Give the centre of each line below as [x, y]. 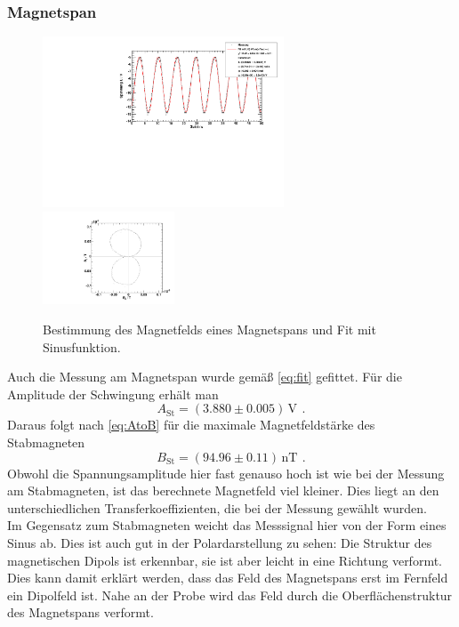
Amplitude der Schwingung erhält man [113, 394]
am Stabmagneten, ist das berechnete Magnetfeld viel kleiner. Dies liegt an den [223, 490]
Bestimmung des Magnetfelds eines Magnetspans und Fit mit [209, 330]
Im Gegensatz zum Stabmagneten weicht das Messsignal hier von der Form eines [227, 525]
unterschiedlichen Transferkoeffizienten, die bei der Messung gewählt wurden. [217, 507]
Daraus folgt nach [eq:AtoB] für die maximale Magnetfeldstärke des [191, 425]
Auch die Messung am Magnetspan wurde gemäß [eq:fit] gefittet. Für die [205, 377]
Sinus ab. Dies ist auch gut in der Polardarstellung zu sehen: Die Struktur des [220, 542]
